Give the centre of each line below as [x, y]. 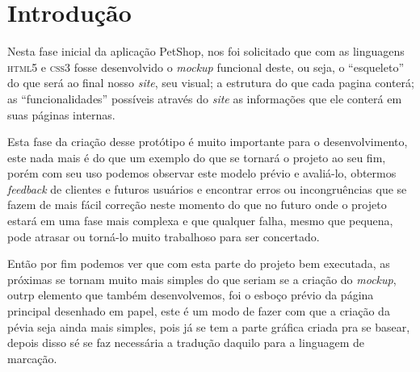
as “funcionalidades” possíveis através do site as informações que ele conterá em [205, 98]
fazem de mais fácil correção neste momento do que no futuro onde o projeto [197, 205]
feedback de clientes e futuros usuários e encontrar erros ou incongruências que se [207, 188]
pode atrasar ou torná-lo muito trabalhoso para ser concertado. [164, 236]
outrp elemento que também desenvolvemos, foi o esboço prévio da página [191, 295]
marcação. [32, 358]
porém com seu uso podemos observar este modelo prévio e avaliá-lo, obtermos [202, 173]
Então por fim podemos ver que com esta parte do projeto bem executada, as [199, 263]
